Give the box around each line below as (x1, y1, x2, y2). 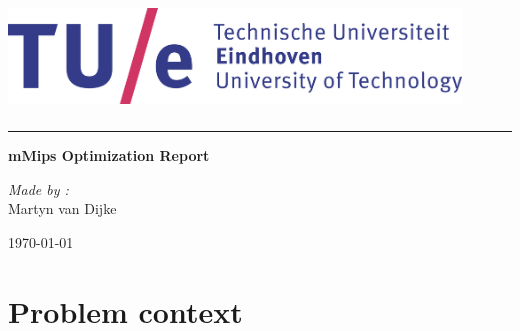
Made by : (8, 178, 69, 199)
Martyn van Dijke (8, 198, 117, 219)
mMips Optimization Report (8, 144, 210, 165)
